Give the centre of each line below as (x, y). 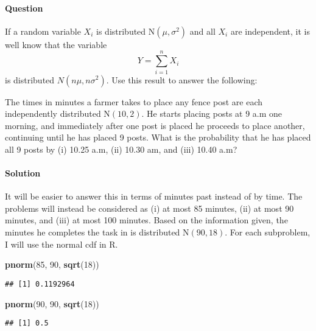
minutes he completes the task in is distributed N (97, 232)
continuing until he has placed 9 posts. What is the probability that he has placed (158, 137)
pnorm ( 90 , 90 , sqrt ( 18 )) (52, 303)
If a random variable (43, 31)
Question (24, 8)
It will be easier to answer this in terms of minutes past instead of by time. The (154, 196)
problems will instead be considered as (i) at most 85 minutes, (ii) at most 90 (149, 208)
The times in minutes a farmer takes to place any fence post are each (134, 101)
